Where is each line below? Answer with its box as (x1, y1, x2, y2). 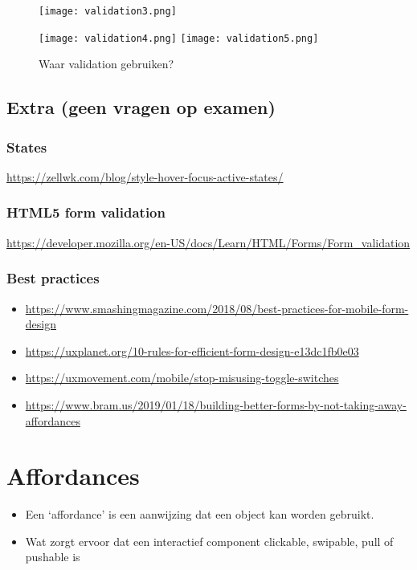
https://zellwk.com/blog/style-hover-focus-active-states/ (6, 168, 284, 185)
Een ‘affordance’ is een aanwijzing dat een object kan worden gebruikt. (25, 506, 374, 523)
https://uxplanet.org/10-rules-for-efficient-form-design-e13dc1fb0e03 (25, 342, 359, 359)
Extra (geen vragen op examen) (6, 95, 276, 120)
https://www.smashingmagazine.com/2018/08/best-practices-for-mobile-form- (25, 299, 409, 316)
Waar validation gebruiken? (39, 55, 174, 72)
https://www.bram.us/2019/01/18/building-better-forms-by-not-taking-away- (25, 396, 407, 413)
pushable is (25, 548, 80, 565)
